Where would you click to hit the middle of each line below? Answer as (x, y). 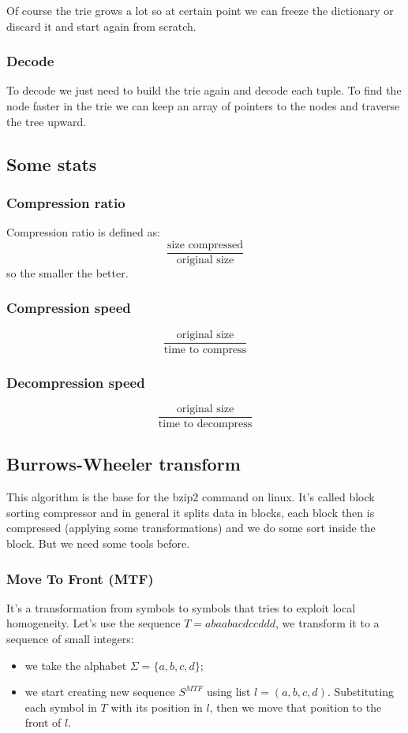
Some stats (52, 164)
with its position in (157, 707)
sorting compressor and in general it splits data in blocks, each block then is (191, 512)
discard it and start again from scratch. (101, 26)
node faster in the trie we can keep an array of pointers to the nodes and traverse (203, 106)
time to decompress (205, 424)
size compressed (205, 245)
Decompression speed (76, 382)
